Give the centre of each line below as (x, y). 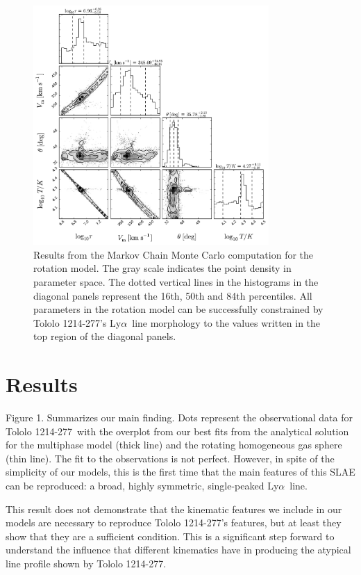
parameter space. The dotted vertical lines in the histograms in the (176, 282)
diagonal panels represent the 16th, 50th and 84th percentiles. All (173, 295)
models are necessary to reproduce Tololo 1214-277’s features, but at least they (174, 523)
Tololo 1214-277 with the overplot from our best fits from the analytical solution (177, 431)
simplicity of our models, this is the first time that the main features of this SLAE (180, 472)
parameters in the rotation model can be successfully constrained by (178, 309)
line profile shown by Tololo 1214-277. (86, 564)
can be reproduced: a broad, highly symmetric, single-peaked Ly (142, 486)
